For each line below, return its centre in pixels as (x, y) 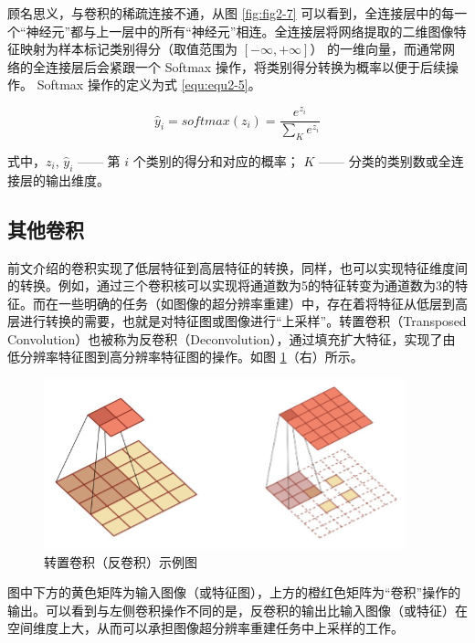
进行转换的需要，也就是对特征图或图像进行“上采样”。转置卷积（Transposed (243, 321)
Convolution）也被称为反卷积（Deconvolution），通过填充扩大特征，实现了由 (232, 338)
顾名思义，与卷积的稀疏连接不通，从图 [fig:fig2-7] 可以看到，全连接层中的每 (231, 13)
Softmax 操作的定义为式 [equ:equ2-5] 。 (149, 84)
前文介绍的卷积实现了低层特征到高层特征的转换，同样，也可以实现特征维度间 (237, 267)
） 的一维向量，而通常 (376, 49)
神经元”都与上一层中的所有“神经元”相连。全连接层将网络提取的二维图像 (240, 31)
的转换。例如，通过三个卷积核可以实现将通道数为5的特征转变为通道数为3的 (231, 285)
